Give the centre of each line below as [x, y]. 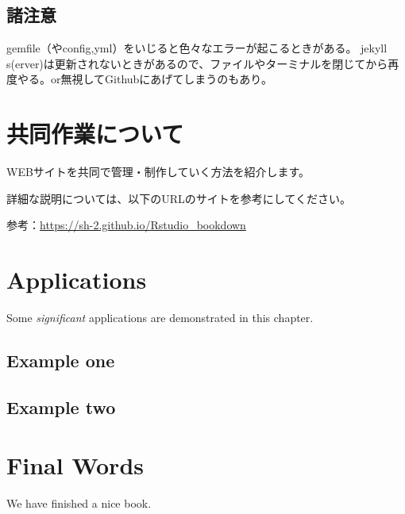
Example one [61, 360]
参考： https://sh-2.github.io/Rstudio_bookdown [126, 225]
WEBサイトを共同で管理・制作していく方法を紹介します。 [158, 172]
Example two [61, 407]
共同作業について [95, 134]
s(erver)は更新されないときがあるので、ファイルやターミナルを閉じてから [197, 63]
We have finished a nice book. [79, 503]
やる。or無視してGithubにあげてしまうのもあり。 [145, 79]
